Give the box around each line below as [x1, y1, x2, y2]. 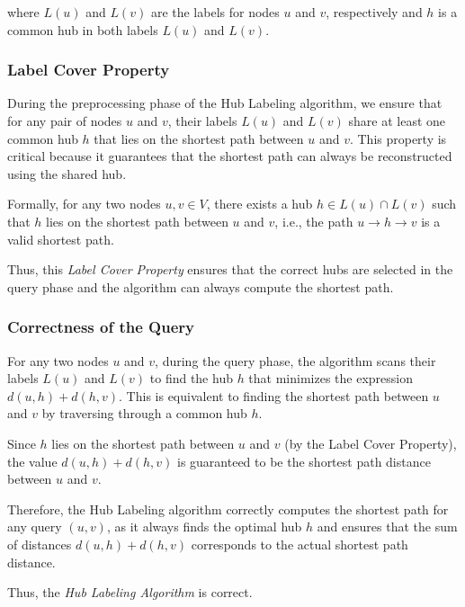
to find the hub [149, 369, 233, 388]
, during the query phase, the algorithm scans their [155, 351, 436, 370]
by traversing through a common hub [41, 404, 247, 423]
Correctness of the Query [7, 316, 194, 338]
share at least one [348, 112, 446, 129]
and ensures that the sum [317, 517, 458, 536]
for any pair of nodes [7, 112, 122, 129]
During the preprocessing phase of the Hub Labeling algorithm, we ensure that [7, 94, 443, 112]
